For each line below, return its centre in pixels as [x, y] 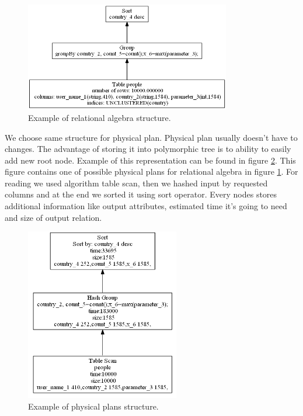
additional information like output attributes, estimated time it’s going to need [146, 206]
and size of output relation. [53, 217]
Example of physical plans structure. [93, 406]
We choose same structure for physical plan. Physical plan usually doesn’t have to [151, 137]
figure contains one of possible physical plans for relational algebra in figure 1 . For [151, 171]
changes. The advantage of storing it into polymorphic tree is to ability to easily [148, 149]
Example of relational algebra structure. [100, 117]
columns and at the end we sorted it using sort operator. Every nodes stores [141, 194]
